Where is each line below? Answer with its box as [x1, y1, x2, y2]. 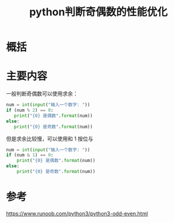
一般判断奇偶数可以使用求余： [6, 90, 78, 97]
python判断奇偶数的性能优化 [29, 5, 168, 19]
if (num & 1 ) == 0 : [6, 152, 54, 158]
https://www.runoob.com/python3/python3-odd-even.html [6, 210, 148, 217]
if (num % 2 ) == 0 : [6, 107, 54, 113]
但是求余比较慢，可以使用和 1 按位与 [6, 135, 94, 142]
